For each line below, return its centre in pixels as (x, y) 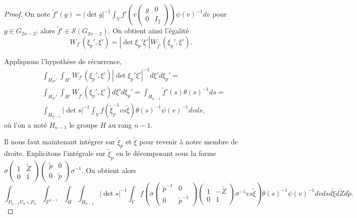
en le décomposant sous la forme (166, 153)
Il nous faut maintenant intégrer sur (60, 142)
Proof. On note (27, 14)
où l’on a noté (25, 124)
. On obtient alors (109, 170)
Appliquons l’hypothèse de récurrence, (63, 61)
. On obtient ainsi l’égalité (148, 31)
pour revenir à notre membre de (189, 142)
